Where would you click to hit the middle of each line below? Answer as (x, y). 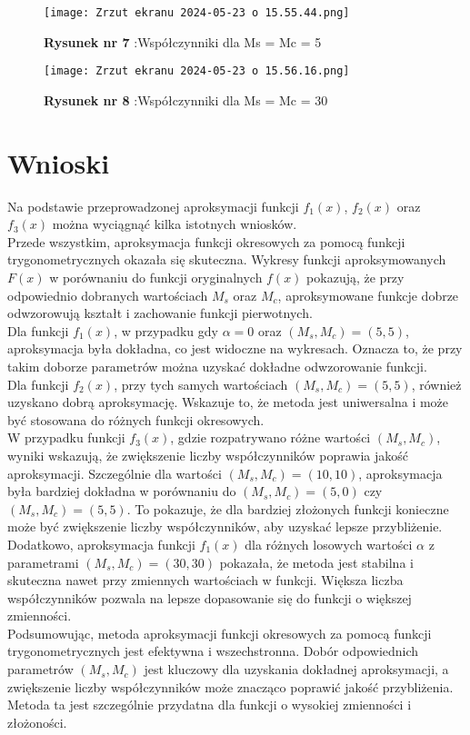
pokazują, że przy (355, 277)
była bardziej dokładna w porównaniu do (122, 491)
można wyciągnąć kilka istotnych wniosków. (175, 224)
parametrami (43, 562)
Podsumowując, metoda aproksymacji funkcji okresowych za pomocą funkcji (220, 633)
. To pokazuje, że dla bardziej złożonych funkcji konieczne (288, 508)
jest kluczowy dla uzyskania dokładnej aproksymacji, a (296, 669)
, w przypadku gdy (166, 330)
